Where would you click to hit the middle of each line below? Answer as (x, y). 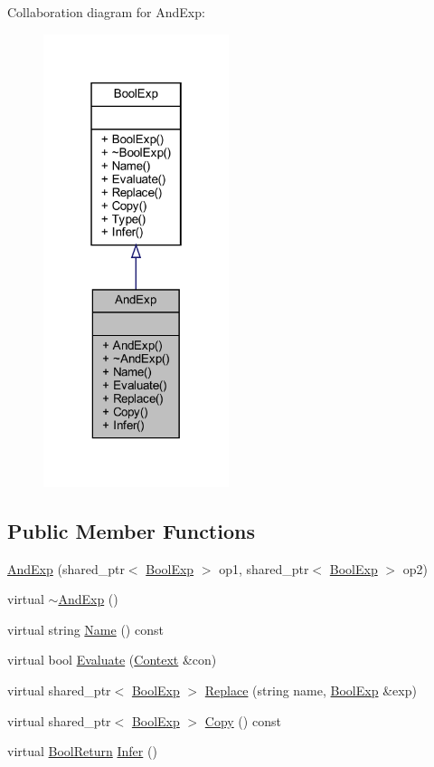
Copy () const (243, 720)
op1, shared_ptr (264, 568)
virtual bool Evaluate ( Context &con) (112, 660)
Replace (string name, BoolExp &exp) (311, 690)
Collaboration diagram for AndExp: (106, 12)
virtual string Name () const (85, 629)
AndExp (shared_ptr (66, 568)
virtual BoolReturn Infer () (82, 751)
